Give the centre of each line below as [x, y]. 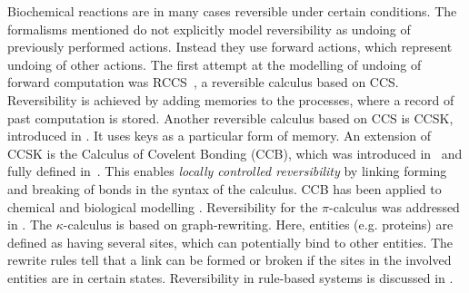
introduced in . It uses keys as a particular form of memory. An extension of [220, 136]
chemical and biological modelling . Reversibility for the [163, 206]
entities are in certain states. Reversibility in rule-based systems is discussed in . [230, 277]
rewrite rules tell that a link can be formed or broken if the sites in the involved [230, 260]
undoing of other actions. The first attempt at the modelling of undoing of [215, 64]
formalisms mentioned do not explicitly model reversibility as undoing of [209, 29]
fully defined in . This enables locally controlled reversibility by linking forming [227, 171]
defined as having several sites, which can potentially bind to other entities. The [230, 242]
